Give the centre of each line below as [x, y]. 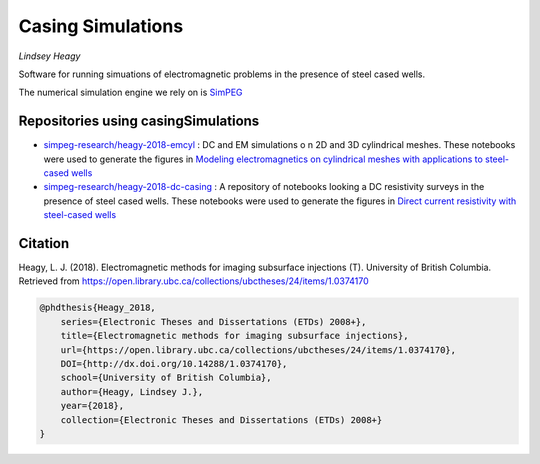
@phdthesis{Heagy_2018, [98, 308]
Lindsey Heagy [49, 56]
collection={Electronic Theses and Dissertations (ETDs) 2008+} [221, 419]
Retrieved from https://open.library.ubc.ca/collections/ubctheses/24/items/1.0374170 [193, 281]
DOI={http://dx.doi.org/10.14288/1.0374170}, [174, 364]
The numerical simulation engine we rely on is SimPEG [130, 92]
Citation [44, 243]
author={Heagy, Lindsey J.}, [132, 391]
